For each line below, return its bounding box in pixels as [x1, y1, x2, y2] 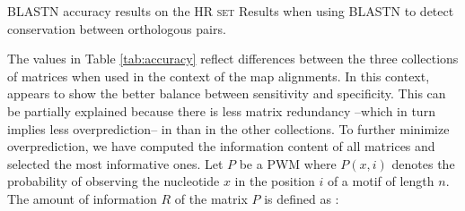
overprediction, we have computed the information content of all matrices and [7, 137, 435, 156]
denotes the [391, 154, 455, 173]
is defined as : [264, 189, 339, 207]
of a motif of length [327, 172, 434, 190]
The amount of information [7, 189, 157, 207]
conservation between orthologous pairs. [7, 19, 226, 38]
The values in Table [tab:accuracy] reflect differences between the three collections [7, 49, 459, 68]
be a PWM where [239, 154, 337, 173]
